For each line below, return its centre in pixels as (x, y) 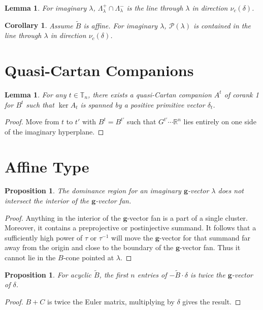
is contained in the (222, 25)
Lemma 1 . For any (36, 94)
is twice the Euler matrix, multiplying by (111, 302)
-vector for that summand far (205, 237)
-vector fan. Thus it (210, 247)
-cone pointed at (89, 257)
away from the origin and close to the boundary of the (89, 247)
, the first (114, 274)
